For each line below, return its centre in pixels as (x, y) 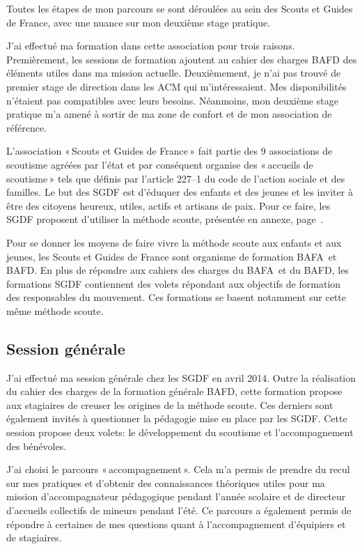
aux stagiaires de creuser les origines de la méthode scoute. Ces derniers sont (170, 404)
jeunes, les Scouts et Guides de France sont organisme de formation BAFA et (172, 256)
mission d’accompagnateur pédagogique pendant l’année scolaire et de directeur (176, 496)
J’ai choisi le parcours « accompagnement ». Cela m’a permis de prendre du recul (178, 469)
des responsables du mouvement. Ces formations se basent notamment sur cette (176, 297)
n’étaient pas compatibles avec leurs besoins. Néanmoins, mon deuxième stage (172, 100)
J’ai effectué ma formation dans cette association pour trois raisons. (151, 46)
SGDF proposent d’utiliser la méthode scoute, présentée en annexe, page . (165, 219)
